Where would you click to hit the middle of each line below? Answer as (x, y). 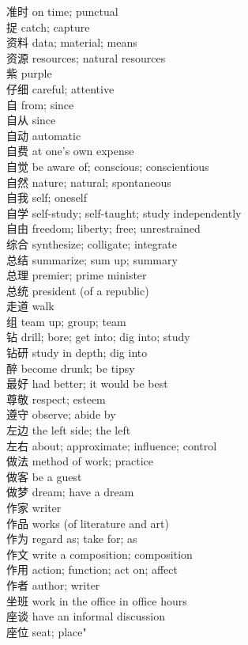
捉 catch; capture (48, 27)
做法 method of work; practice (80, 461)
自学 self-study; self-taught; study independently (124, 212)
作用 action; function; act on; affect (92, 569)
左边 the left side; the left (69, 430)
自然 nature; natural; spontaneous (89, 182)
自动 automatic (44, 135)
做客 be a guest (44, 476)
